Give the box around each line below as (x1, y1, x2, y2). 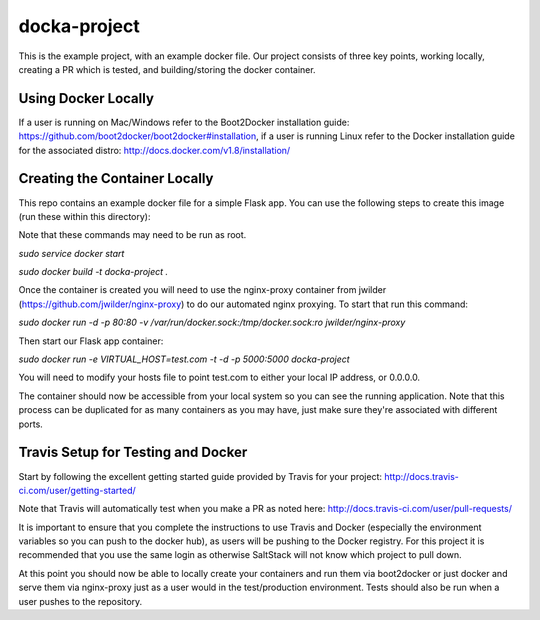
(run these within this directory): (18, 210, 151, 222)
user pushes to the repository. (18, 595, 143, 607)
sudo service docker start (18, 247, 125, 259)
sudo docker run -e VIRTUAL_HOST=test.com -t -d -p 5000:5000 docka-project (18, 353, 350, 365)
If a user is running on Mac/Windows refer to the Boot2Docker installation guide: (18, 116, 350, 128)
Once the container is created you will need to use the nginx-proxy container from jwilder (18, 284, 387, 296)
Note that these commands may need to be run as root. (18, 229, 247, 241)
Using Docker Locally (18, 90, 155, 107)
